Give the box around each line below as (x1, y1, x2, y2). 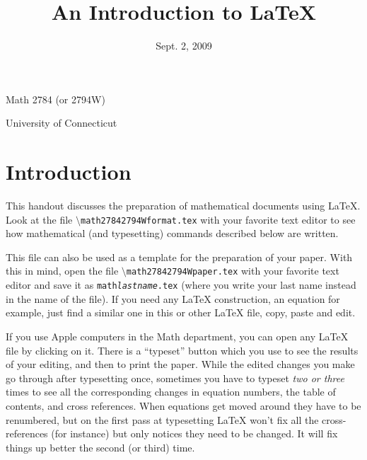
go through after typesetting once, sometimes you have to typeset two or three (6, 370, 344, 385)
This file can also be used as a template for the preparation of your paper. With (6, 249, 353, 264)
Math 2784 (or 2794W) (6, 91, 105, 106)
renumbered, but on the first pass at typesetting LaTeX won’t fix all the (6, 412, 319, 427)
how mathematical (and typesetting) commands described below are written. (6, 226, 339, 241)
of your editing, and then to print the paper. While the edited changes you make (6, 357, 355, 372)
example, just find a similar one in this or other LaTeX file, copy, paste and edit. (6, 305, 356, 320)
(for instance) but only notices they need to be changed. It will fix (51, 426, 338, 441)
